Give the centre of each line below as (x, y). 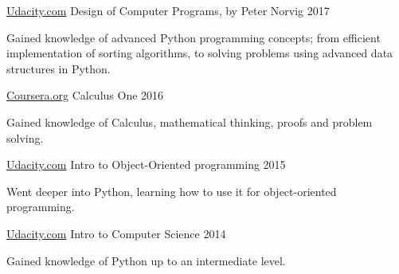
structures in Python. (59, 68)
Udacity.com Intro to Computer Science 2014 (116, 233)
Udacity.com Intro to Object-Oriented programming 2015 (146, 164)
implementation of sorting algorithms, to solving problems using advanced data (200, 53)
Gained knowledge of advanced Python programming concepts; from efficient (194, 37)
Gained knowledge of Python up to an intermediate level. (146, 260)
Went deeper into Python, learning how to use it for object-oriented (172, 191)
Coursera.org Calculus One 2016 (85, 95)
